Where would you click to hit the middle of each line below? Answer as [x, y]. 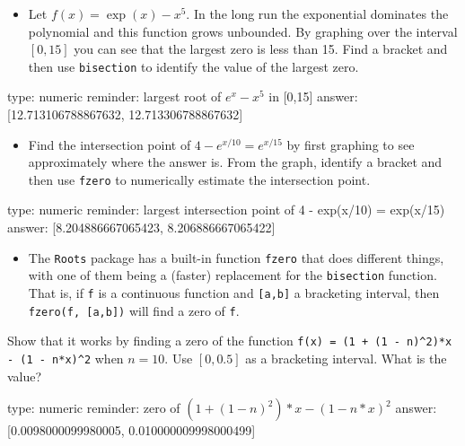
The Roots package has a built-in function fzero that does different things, [236, 257]
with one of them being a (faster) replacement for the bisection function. [232, 275]
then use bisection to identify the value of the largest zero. [193, 66]
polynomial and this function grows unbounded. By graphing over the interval [243, 31]
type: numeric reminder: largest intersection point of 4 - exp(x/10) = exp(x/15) [226, 210]
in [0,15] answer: [313, 96]
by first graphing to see [351, 144]
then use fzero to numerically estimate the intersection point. [199, 179]
